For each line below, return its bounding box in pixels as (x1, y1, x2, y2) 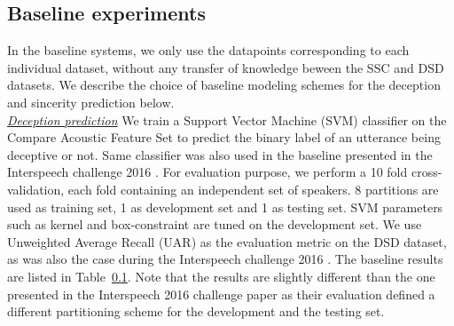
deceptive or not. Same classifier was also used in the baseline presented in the (7, 145, 433, 163)
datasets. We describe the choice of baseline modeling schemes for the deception (7, 76, 441, 94)
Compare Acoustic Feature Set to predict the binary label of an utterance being (7, 128, 441, 147)
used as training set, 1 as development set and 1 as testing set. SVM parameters (7, 197, 443, 216)
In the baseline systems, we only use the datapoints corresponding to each (7, 41, 410, 60)
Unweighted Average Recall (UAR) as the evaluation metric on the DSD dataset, (7, 232, 447, 250)
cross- (411, 163, 442, 181)
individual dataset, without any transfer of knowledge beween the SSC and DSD (7, 58, 444, 76)
